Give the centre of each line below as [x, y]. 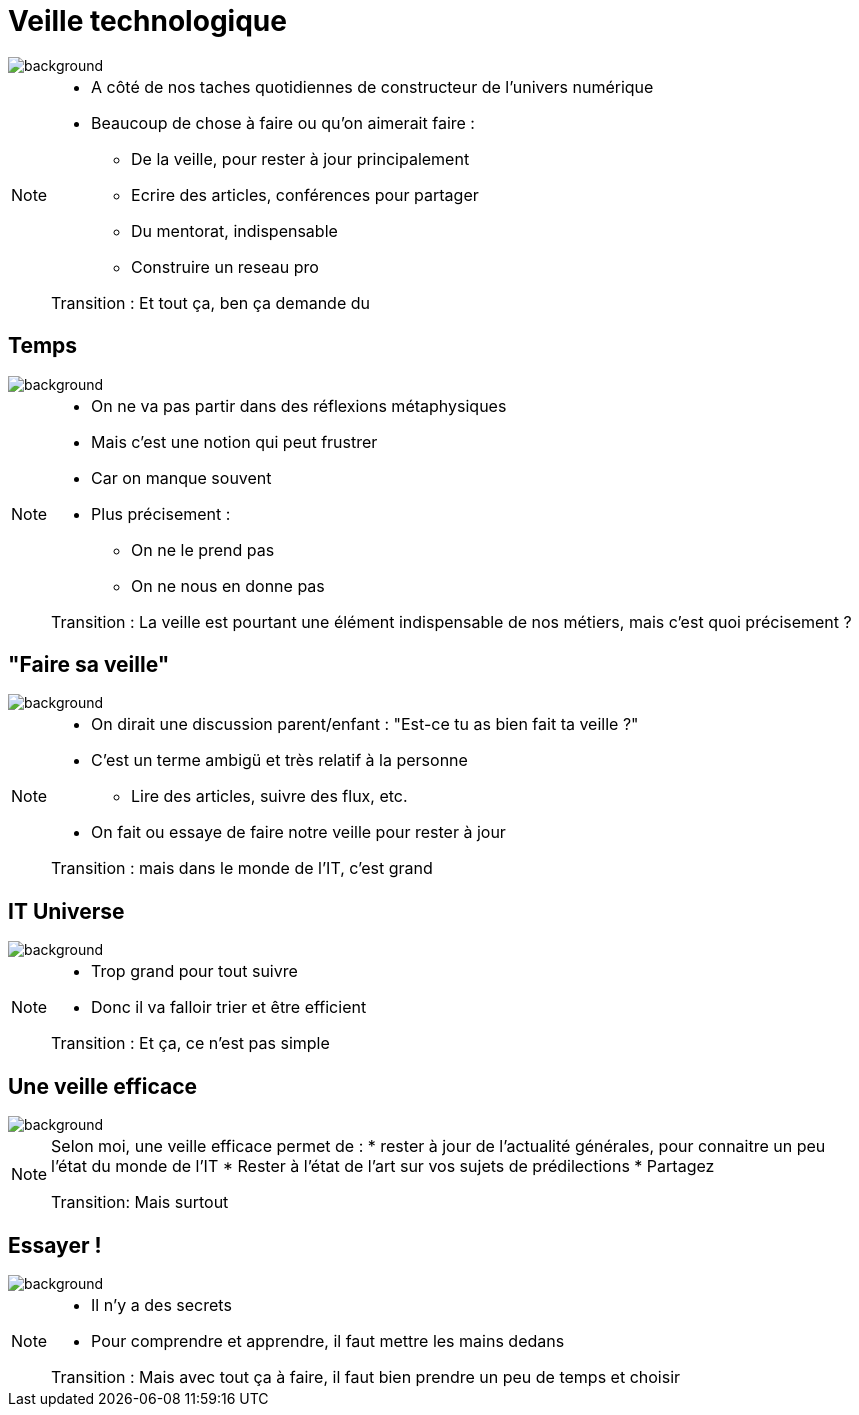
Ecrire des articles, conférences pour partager [305, 194]
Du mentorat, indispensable [234, 230]
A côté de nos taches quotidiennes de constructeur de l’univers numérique [372, 86]
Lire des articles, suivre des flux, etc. [269, 796]
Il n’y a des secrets [161, 1304]
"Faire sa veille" [89, 665]
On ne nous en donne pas [228, 585]
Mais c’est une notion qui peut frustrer [234, 441]
